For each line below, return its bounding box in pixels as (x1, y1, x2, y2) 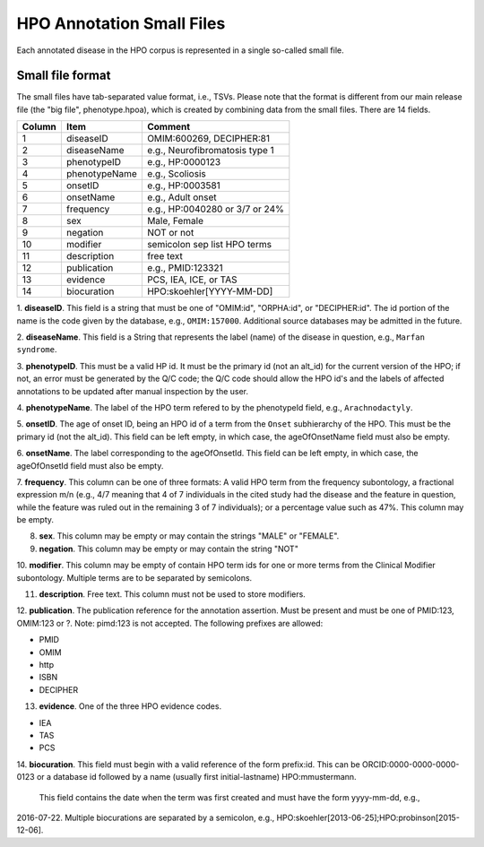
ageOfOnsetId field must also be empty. (16, 460, 164, 471)
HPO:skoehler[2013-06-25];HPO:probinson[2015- (276, 812, 461, 823)
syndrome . (16, 344, 57, 355)
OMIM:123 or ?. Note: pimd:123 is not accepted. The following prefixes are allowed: (16, 618, 324, 628)
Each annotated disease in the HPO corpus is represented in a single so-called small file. (16, 45, 344, 56)
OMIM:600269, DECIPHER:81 (146, 133, 271, 145)
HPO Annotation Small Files (16, 13, 226, 33)
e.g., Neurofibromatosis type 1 (146, 144, 275, 157)
